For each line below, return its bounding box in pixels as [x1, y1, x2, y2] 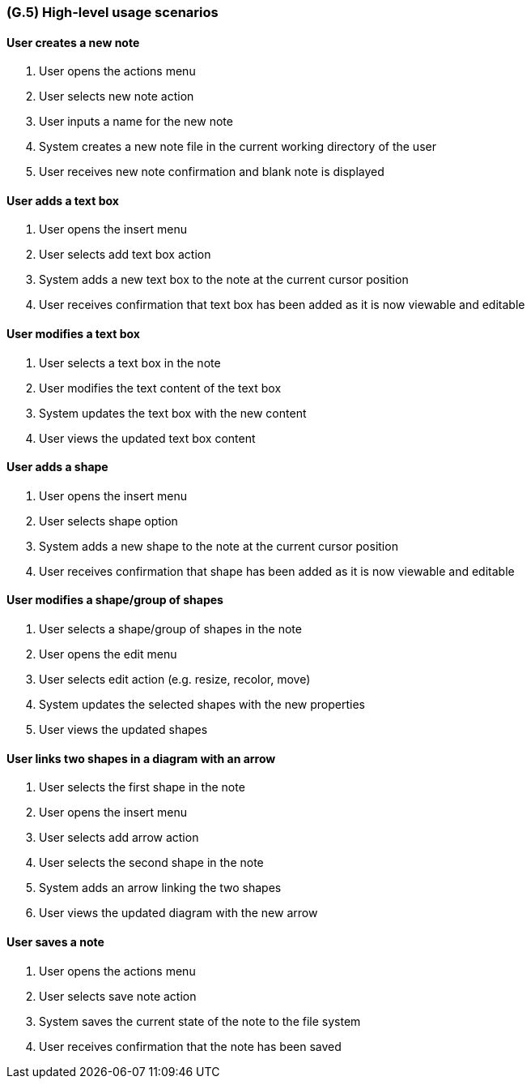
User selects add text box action [39, 247, 211, 262]
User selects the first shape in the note [39, 780, 245, 795]
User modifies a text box [6, 327, 140, 341]
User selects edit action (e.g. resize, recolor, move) [39, 672, 311, 687]
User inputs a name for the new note [39, 114, 233, 129]
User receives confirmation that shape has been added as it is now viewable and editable [39, 564, 515, 578]
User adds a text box [6, 193, 119, 208]
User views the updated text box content [39, 431, 256, 445]
